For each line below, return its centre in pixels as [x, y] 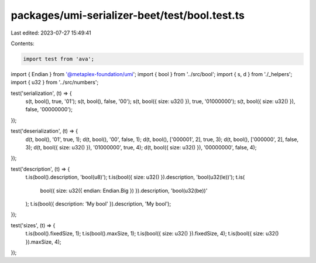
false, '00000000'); [49, 110]
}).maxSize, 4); [43, 242]
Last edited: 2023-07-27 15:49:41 [51, 33]
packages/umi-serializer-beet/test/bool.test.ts [128, 15]
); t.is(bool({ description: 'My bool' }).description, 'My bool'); [98, 204]
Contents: [23, 43]
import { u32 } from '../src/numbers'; [55, 83]
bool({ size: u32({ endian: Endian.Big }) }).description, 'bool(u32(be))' [124, 190]
